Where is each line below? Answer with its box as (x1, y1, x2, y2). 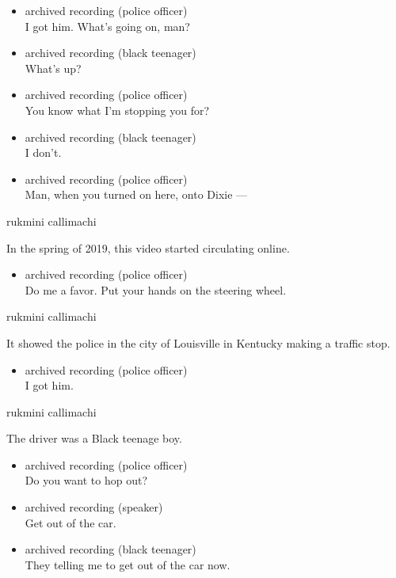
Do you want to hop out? (25, 472, 147, 489)
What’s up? (25, 59, 82, 76)
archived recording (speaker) (25, 499, 163, 515)
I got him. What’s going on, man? (25, 17, 190, 34)
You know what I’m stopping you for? (25, 101, 210, 118)
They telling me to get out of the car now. (25, 556, 230, 572)
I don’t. (25, 144, 62, 161)
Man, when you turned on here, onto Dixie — (25, 186, 248, 203)
